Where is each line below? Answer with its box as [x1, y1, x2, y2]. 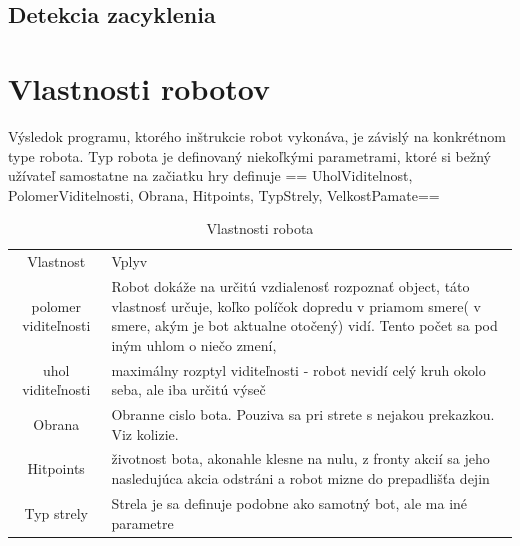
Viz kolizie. [111, 423, 179, 444]
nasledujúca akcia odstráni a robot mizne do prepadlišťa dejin [111, 468, 490, 489]
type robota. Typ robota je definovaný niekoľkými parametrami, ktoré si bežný [8, 145, 491, 166]
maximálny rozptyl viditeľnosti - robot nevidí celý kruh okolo [111, 359, 486, 380]
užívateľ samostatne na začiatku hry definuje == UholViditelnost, [8, 165, 413, 186]
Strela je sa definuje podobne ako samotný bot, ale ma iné [111, 492, 468, 513]
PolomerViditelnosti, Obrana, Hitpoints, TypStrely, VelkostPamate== [8, 184, 440, 205]
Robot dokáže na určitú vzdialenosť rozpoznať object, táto [111, 275, 470, 296]
